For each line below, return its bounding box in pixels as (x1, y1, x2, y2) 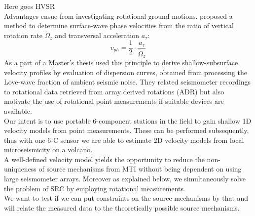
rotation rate (4, 30, 42, 40)
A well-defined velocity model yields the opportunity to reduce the (4, 154, 205, 164)
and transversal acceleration (55, 30, 139, 40)
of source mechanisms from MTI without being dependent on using (38, 164, 242, 174)
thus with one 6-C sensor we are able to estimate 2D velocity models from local (4, 134, 244, 145)
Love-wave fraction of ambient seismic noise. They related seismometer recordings (4, 77, 251, 87)
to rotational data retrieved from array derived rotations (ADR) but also (4, 86, 224, 96)
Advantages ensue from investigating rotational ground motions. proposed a (4, 10, 233, 21)
